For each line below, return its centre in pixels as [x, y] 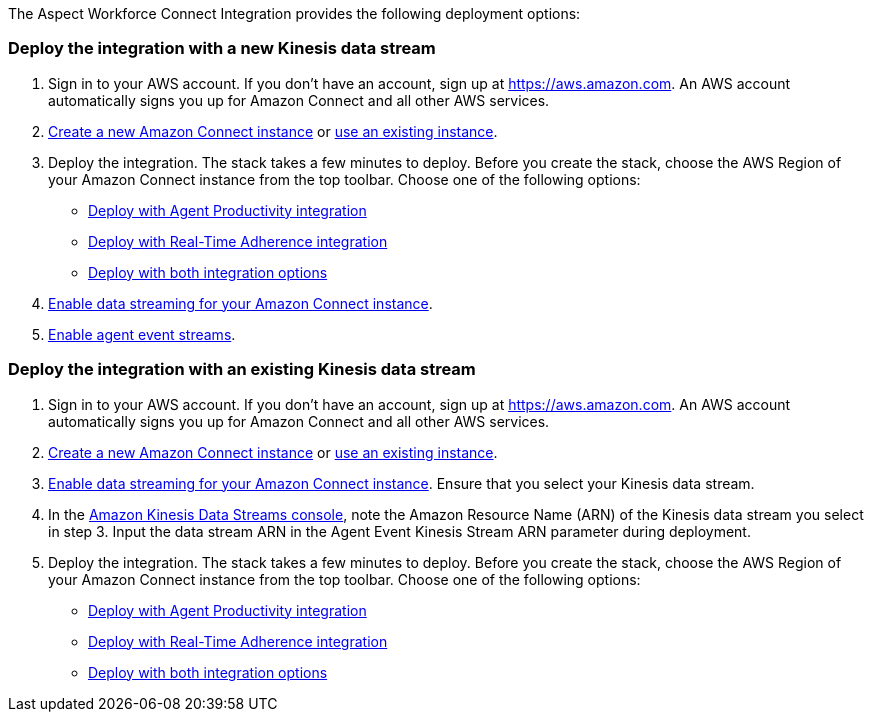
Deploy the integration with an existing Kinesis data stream [242, 369]
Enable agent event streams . [142, 334]
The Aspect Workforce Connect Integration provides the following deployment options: [294, 13]
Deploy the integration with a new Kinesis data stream [222, 48]
